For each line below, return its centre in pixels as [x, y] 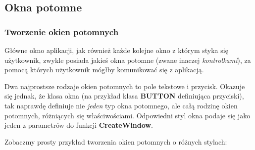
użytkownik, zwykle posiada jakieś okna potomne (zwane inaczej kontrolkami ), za [128, 60]
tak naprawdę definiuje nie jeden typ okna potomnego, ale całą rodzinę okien [121, 105]
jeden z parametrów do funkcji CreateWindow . [79, 125]
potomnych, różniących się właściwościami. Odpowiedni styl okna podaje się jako [127, 115]
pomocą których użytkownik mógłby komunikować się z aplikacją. [104, 70]
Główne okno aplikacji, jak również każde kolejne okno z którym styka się [116, 50]
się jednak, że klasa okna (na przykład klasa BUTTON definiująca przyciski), [124, 96]
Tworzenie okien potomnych [62, 31]
